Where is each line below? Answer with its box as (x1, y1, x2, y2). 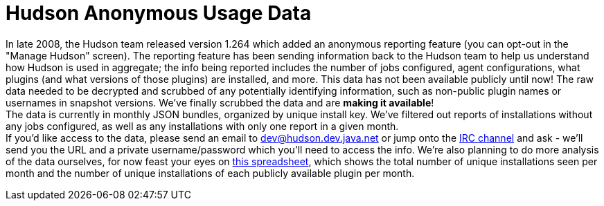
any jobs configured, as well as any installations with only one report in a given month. (6, 120, 399, 132)
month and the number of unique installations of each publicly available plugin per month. (6, 167, 415, 179)
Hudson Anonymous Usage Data (6, 1, 312, 25)
